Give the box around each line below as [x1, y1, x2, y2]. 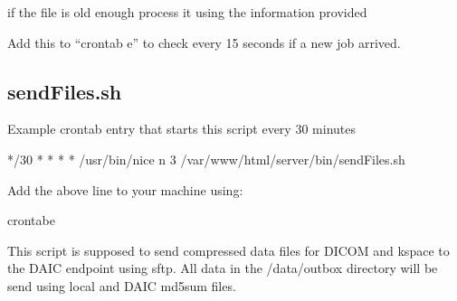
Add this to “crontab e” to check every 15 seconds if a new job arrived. [7, 33, 401, 52]
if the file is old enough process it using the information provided [7, 3, 367, 21]
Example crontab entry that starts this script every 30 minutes [7, 119, 356, 138]
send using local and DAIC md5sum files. [7, 276, 236, 295]
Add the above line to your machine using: [7, 180, 243, 199]
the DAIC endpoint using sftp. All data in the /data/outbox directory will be [7, 259, 438, 277]
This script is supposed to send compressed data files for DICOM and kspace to [7, 240, 450, 259]
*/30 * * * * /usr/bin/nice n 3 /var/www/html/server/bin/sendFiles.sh [7, 149, 405, 168]
